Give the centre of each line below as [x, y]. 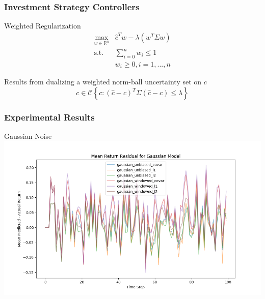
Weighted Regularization [43, 26]
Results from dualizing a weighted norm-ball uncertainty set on [103, 82]
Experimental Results [49, 117]
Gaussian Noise [28, 136]
